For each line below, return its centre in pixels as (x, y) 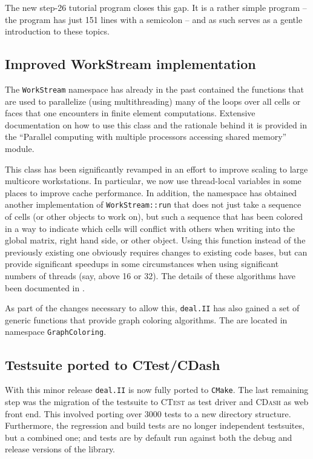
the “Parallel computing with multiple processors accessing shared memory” (146, 137)
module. (20, 149)
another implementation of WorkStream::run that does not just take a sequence (153, 204)
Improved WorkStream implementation (130, 64)
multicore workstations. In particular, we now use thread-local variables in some (153, 181)
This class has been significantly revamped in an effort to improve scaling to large (156, 169)
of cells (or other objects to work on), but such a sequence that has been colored (154, 216)
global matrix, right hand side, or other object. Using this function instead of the (155, 240)
